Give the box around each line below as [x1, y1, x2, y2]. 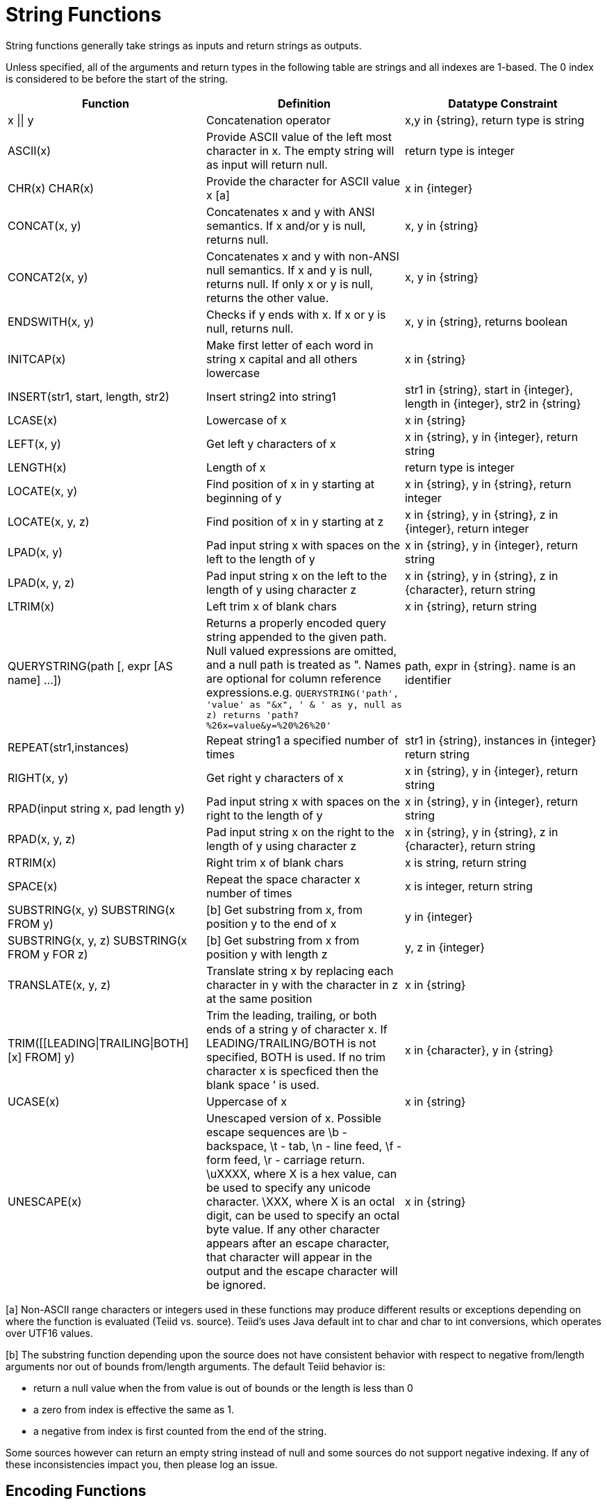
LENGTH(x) [8, 460, 67, 474]
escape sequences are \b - [206, 1124, 347, 1139]
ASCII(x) [8, 143, 51, 158]
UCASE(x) [8, 1094, 60, 1108]
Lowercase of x [206, 413, 287, 427]
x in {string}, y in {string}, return [404, 476, 572, 491]
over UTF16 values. [6, 1327, 94, 1339]
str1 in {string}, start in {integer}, [404, 382, 573, 397]
